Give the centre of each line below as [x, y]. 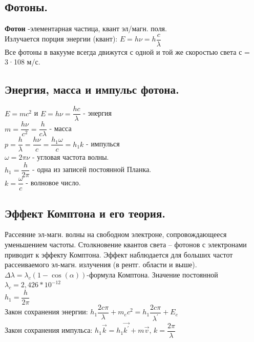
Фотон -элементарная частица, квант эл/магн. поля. [86, 28]
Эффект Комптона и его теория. [85, 213]
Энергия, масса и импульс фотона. [92, 89]
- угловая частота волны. [70, 157]
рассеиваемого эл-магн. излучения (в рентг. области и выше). [101, 264]
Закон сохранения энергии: [46, 312]
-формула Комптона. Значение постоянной [152, 274]
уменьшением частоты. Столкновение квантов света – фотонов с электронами [126, 244]
